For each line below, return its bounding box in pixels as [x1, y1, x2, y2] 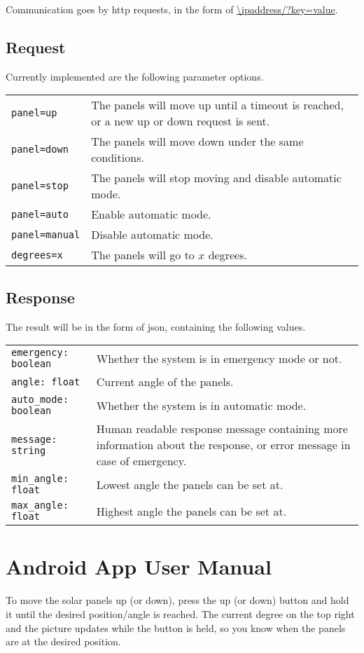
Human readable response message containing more [96, 420, 348, 437]
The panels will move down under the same [91, 133, 304, 150]
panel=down [11, 144, 69, 156]
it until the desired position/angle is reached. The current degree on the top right [6, 606, 355, 621]
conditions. [91, 149, 144, 166]
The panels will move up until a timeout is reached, [91, 97, 344, 114]
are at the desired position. [6, 634, 121, 649]
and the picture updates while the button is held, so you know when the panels [6, 620, 346, 635]
